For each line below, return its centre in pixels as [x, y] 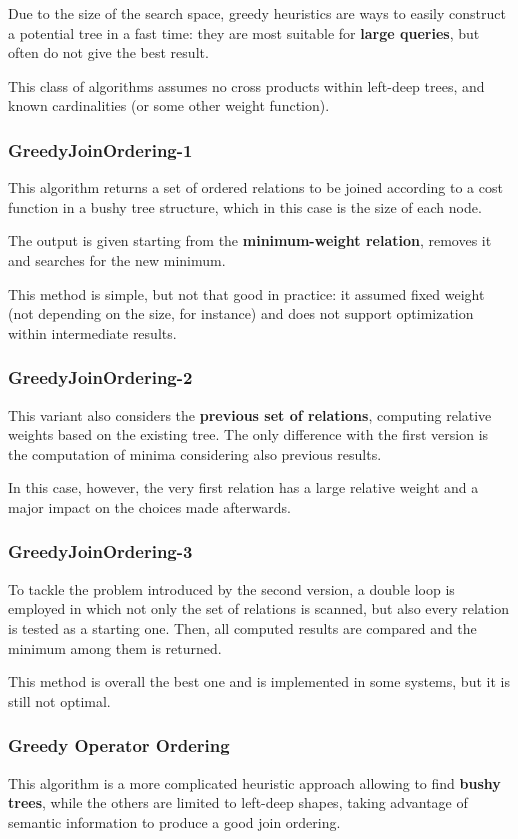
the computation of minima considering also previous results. [195, 453]
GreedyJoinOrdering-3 [100, 551]
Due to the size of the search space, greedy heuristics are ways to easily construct [257, 13]
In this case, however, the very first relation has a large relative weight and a [243, 487]
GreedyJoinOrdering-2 [100, 377]
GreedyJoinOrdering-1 [100, 149]
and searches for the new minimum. [117, 259]
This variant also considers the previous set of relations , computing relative [250, 414]
